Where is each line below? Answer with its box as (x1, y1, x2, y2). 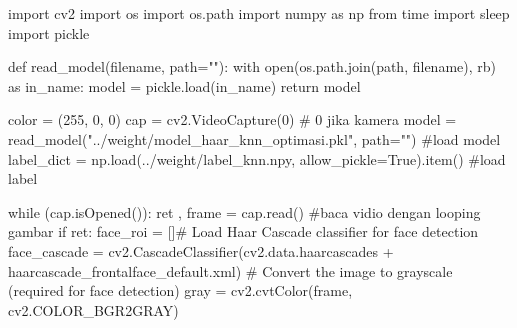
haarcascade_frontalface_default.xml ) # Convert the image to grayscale (8, 260, 453, 281)
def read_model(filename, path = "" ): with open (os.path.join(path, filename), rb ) (8, 56, 496, 77)
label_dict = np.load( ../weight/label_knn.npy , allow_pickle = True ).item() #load (8, 148, 506, 169)
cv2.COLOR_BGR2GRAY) (8, 299, 179, 320)
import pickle (8, 22, 90, 43)
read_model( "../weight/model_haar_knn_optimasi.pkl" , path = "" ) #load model (8, 128, 501, 149)
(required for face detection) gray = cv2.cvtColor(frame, (8, 280, 353, 301)
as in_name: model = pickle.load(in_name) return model (8, 75, 361, 96)
